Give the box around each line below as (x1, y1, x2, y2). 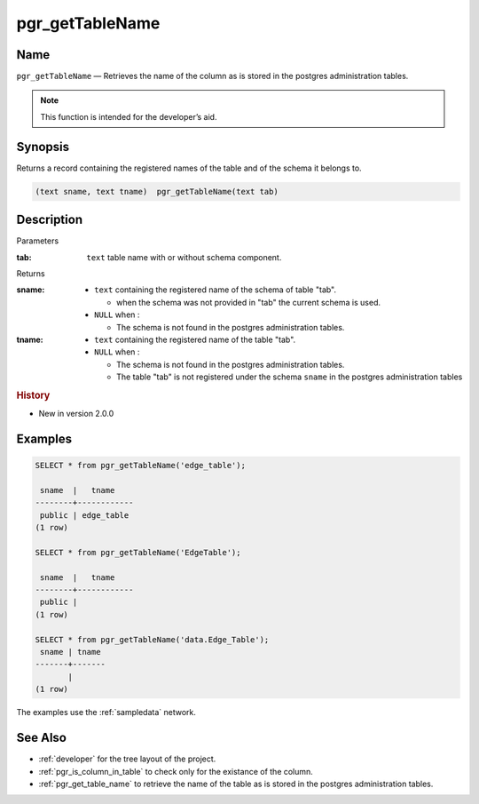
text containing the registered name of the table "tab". (94, 334, 296, 345)
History (16, 389, 51, 402)
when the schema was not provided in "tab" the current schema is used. (116, 297, 381, 307)
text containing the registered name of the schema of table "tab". (94, 284, 337, 295)
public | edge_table (40, 510, 130, 520)
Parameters (16, 235, 59, 246)
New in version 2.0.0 (38, 409, 114, 419)
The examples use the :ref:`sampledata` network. (16, 707, 197, 718)
